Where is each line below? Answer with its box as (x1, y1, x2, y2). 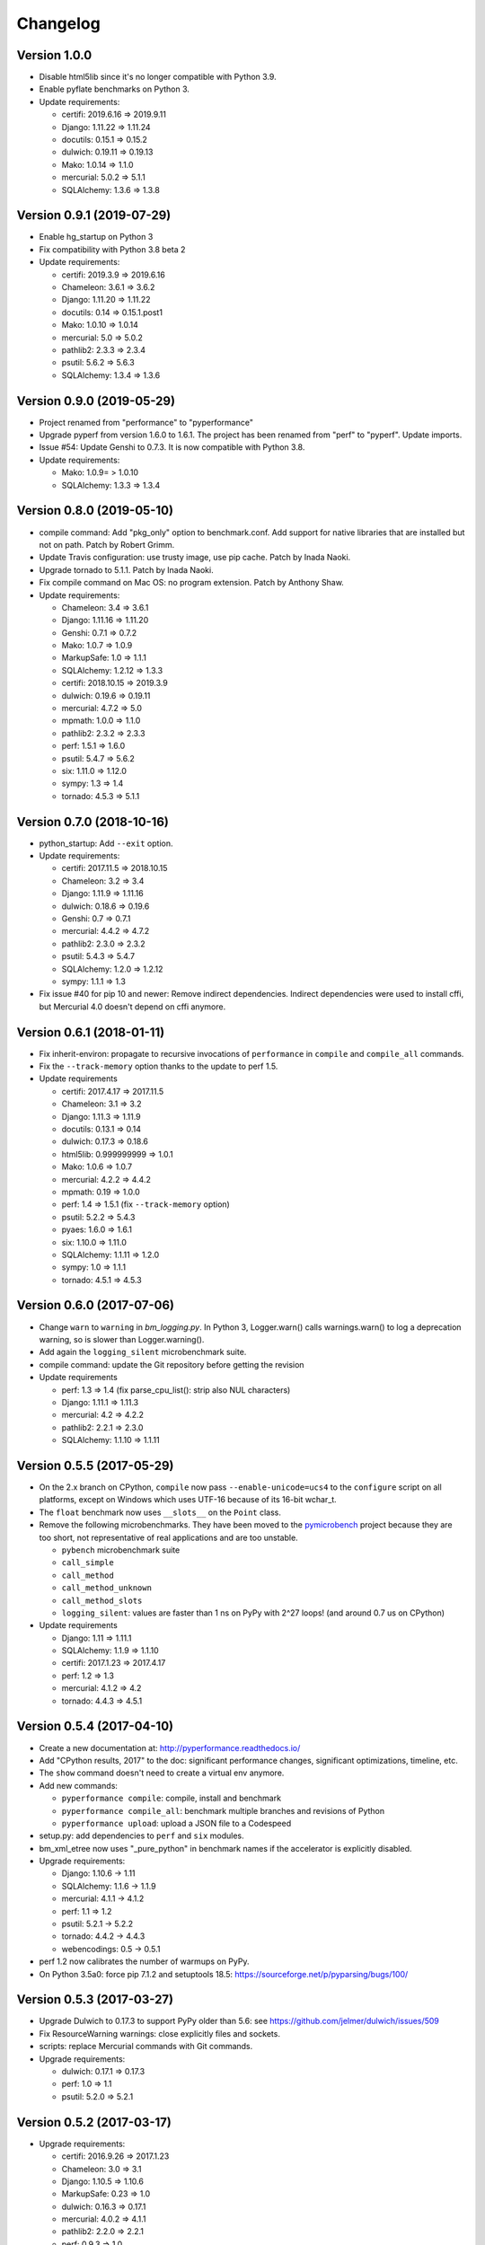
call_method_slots (61, 1595, 143, 1606)
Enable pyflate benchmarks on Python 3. (39, 84, 190, 94)
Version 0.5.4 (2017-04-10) (16, 1719, 174, 1734)
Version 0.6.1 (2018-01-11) (16, 1025, 165, 1040)
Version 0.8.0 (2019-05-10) (16, 503, 174, 518)
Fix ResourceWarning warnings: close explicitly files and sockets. (39, 2028, 280, 2038)
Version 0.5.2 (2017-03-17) (16, 2115, 172, 2130)
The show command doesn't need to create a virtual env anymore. (39, 1767, 285, 1778)
